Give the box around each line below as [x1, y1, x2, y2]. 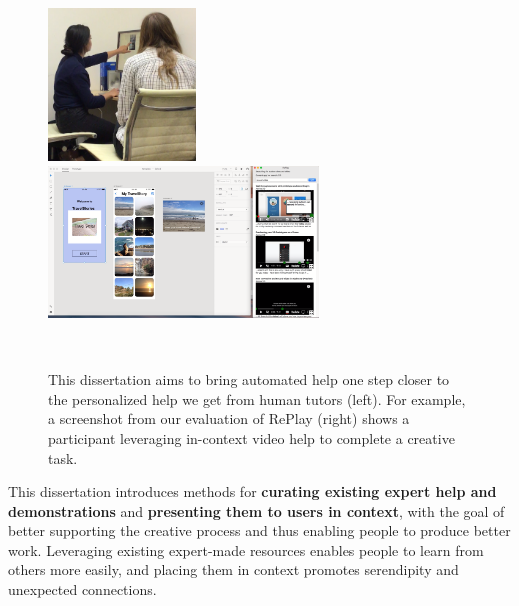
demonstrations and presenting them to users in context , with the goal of [8, 500, 505, 521]
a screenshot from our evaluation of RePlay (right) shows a [48, 408, 410, 429]
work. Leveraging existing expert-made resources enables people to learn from [8, 539, 484, 560]
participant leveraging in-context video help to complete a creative [48, 427, 455, 448]
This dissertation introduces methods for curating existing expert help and [8, 481, 497, 502]
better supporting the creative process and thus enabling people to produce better [8, 520, 511, 541]
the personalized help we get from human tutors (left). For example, [48, 388, 466, 409]
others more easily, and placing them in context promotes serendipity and [8, 559, 459, 580]
